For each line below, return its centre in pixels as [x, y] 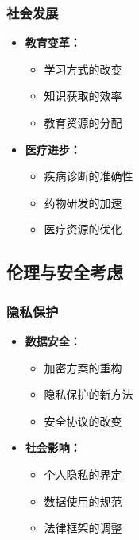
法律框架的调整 [83, 528]
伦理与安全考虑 [65, 272]
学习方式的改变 [83, 69]
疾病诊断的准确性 [89, 176]
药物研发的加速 [83, 202]
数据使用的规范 [83, 501]
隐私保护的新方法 [89, 394]
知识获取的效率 [83, 96]
